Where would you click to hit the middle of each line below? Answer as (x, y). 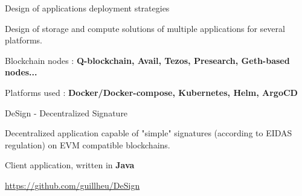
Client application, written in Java (70, 165)
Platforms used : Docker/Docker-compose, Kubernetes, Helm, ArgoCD (151, 92)
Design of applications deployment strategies (87, 8)
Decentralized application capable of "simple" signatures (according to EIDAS (149, 133)
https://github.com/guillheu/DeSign (72, 185)
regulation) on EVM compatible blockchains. (88, 144)
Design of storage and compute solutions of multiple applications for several (145, 28)
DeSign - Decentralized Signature (66, 112)
